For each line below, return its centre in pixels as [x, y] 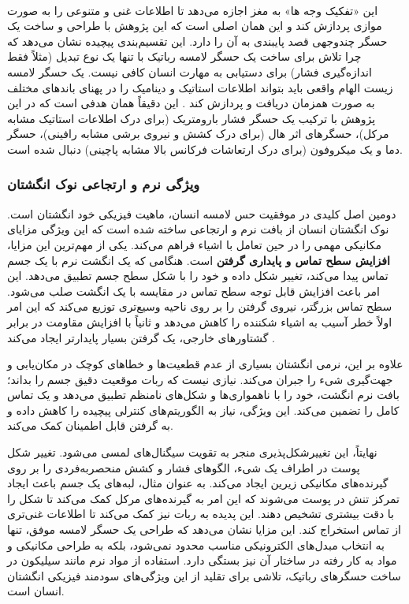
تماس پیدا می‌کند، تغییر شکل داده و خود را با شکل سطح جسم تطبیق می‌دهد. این [198, 276]
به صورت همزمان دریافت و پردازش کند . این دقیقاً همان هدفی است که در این [191, 103]
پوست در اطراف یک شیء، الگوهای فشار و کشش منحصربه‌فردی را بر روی [184, 467]
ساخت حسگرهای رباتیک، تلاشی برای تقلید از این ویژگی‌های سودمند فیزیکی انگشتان [204, 575]
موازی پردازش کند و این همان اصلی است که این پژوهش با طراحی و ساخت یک [195, 26]
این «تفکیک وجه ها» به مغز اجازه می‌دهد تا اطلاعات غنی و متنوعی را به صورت [193, 10]
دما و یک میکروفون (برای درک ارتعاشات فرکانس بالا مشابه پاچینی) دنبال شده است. [205, 149]
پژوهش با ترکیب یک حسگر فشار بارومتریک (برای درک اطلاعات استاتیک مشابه [191, 118]
